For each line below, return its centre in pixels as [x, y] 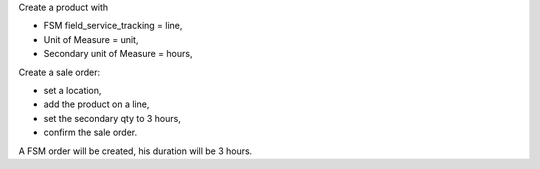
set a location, [72, 90]
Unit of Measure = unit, [91, 39]
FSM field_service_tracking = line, [113, 26]
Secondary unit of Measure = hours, [118, 54]
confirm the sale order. [90, 132]
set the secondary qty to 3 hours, [112, 118]
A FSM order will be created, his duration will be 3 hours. [135, 151]
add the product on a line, [96, 104]
